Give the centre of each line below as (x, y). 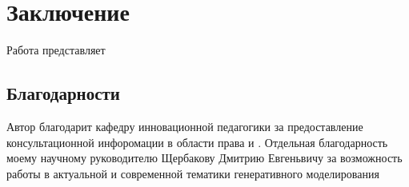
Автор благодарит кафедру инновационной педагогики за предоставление (185, 126)
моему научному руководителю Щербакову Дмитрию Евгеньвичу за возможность (204, 158)
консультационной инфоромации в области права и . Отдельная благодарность (197, 142)
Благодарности (63, 93)
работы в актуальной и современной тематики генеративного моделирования (193, 173)
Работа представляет (56, 50)
